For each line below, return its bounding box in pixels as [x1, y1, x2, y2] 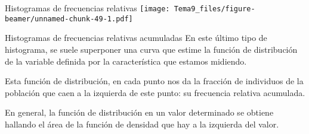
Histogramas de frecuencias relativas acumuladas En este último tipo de [5, 31, 267, 44]
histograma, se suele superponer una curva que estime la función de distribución [5, 43, 298, 55]
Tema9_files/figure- [174, 5, 255, 13]
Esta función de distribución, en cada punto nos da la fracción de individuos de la [5, 75, 304, 87]
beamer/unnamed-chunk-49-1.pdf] [5, 14, 133, 23]
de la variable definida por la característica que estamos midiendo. [5, 55, 247, 67]
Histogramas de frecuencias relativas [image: [5, 2, 170, 14]
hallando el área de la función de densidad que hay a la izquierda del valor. [5, 117, 279, 130]
